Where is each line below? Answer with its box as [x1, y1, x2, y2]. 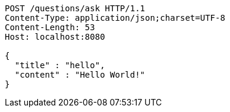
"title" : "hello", [14, 60, 105, 70]
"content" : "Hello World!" [14, 70, 146, 79]
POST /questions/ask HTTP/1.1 [5, 4, 146, 13]
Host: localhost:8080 [5, 32, 105, 41]
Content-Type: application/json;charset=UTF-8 [5, 13, 225, 23]
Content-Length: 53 [5, 23, 95, 32]
